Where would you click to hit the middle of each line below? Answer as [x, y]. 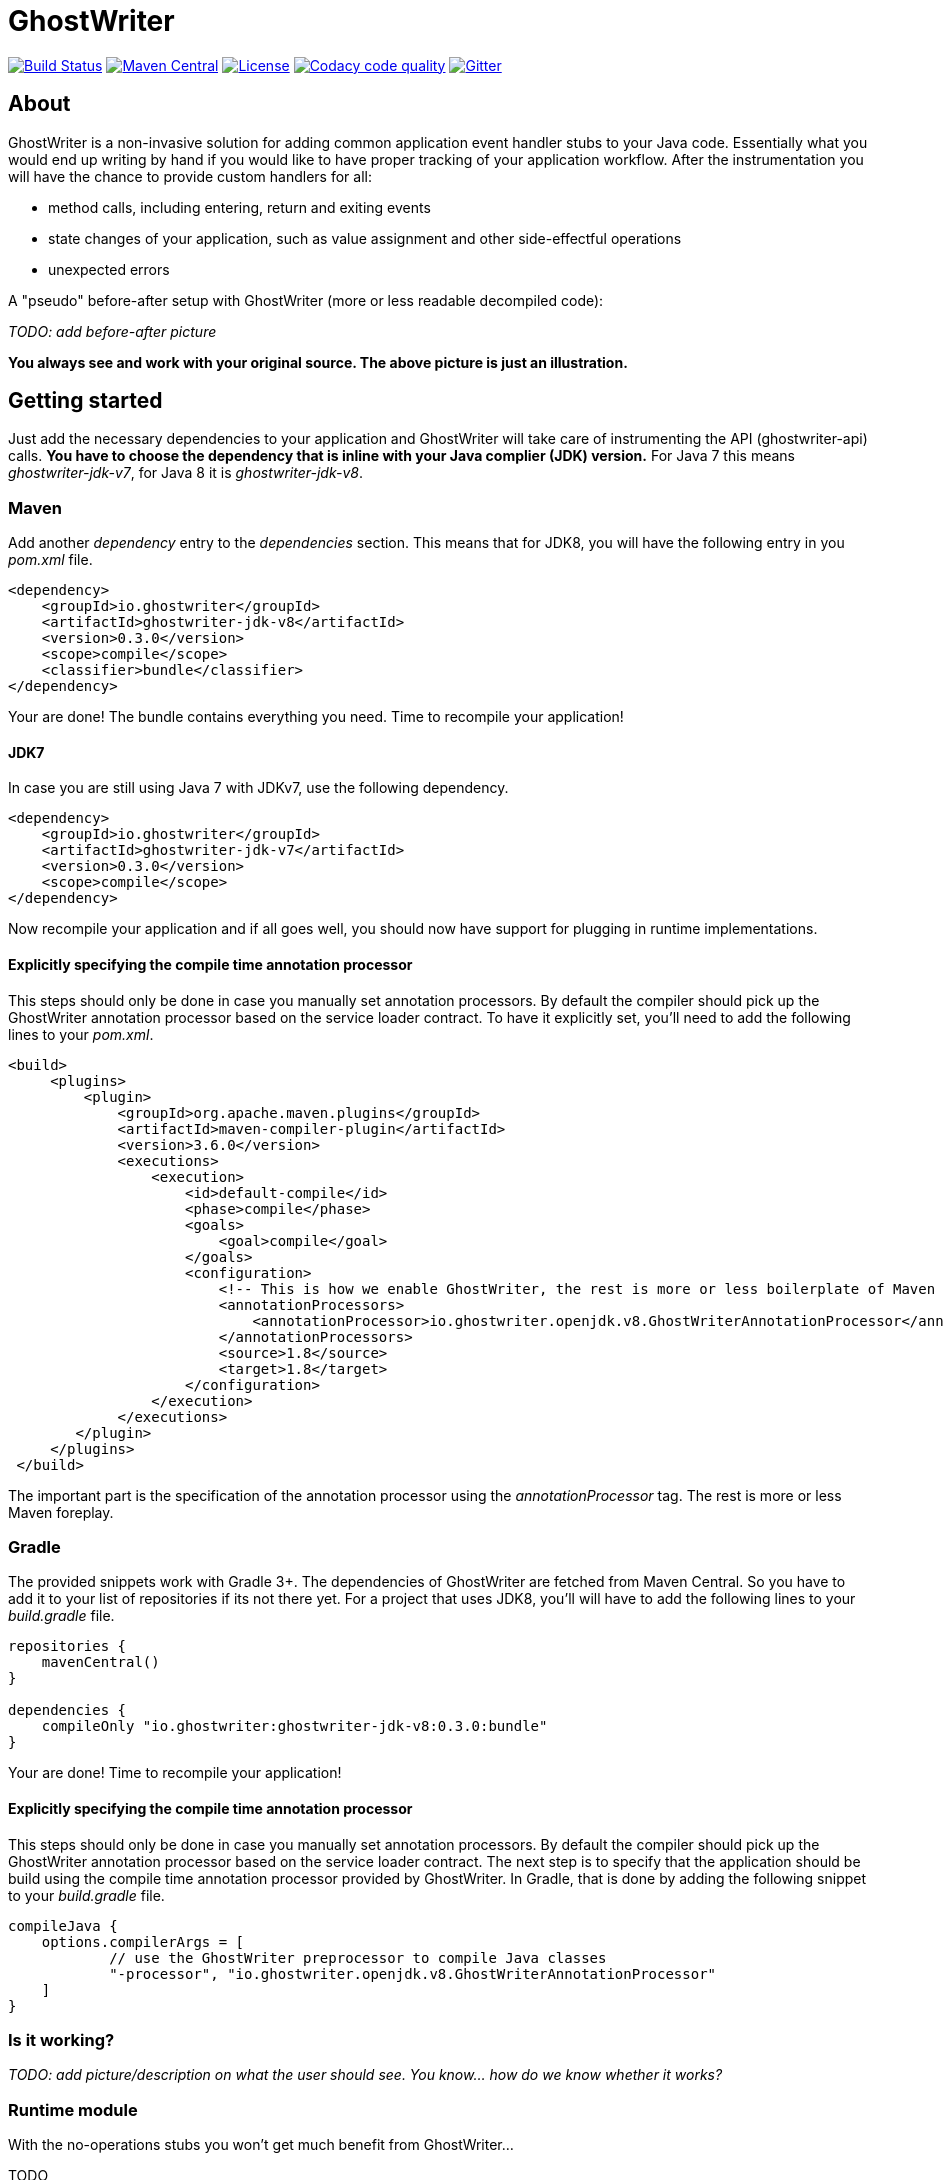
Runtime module [73, 2109]
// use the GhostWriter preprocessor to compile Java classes [358, 1957]
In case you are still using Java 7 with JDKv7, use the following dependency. [258, 788]
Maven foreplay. [61, 1512]
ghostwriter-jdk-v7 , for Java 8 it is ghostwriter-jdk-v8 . [185, 473]
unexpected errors [109, 269]
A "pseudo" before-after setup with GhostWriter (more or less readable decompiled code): [306, 300]
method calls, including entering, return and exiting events [239, 207]
